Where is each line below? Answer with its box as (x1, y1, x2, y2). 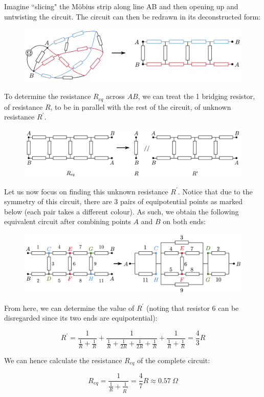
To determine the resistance (4, 91, 91, 102)
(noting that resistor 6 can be (146, 302, 239, 313)
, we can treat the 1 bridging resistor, (138, 91, 255, 102)
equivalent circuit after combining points (4, 216, 131, 227)
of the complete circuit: (137, 355, 210, 366)
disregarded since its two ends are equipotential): (4, 312, 158, 323)
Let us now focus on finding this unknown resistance (4, 186, 168, 196)
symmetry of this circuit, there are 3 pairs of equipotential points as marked (4, 196, 243, 207)
